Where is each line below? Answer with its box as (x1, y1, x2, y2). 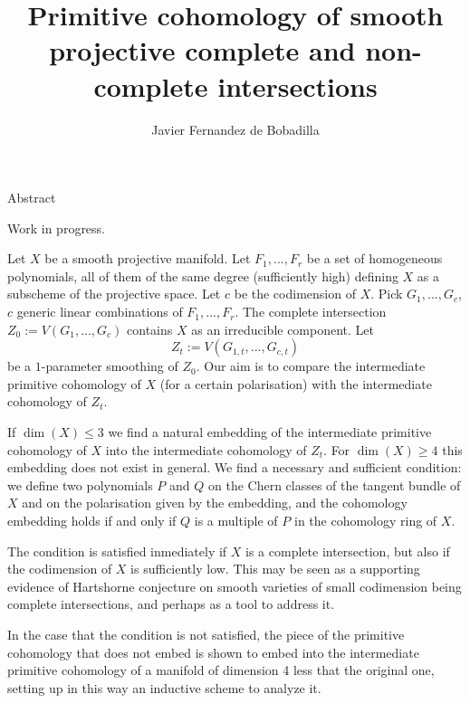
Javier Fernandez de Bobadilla (151, 119, 320, 138)
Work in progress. (7, 218, 106, 237)
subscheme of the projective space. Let (7, 284, 221, 303)
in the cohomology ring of (293, 511, 437, 529)
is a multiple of (194, 511, 278, 529)
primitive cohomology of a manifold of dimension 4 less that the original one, (7, 660, 435, 679)
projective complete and (49, 32, 356, 69)
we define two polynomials (7, 475, 153, 494)
